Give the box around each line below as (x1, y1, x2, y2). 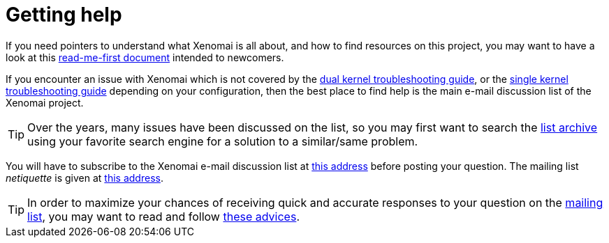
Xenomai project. (6, 96, 84, 109)
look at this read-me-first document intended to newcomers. (6, 51, 284, 63)
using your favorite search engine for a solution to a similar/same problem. (27, 134, 418, 148)
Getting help (6, 3, 122, 26)
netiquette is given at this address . (6, 171, 163, 184)
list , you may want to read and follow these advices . (27, 209, 300, 224)
